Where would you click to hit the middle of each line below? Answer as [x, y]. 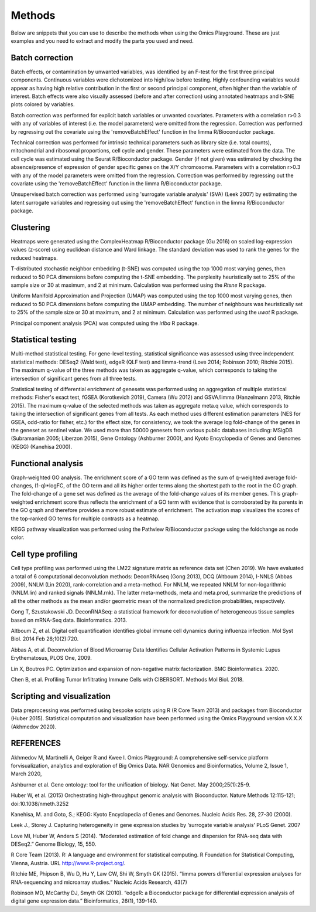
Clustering [30, 227]
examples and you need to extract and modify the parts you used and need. [102, 40]
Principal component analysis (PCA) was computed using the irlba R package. [105, 323]
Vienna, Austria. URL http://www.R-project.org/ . [68, 863]
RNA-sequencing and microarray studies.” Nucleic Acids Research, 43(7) [99, 882]
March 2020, [26, 774]
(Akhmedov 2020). [34, 727]
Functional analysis [47, 463]
